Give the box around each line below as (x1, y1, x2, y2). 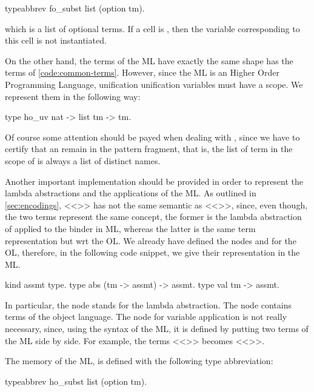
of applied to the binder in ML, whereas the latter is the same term (5, 222, 256, 234)
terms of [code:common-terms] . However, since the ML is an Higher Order (5, 66, 279, 79)
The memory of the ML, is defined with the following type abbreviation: (5, 354, 273, 367)
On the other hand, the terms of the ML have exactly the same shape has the (5, 54, 293, 67)
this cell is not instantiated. (5, 34, 107, 47)
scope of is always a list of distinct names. (5, 154, 161, 167)
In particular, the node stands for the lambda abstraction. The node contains (5, 298, 292, 311)
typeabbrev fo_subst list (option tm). (5, 2, 145, 14)
